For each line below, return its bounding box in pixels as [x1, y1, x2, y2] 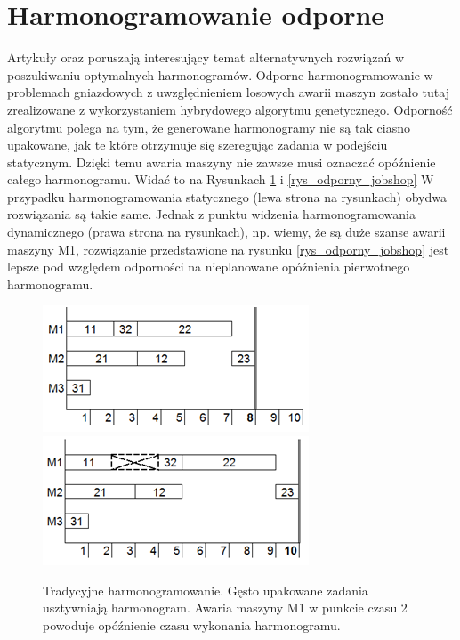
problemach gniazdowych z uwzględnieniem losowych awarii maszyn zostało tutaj [7, 83, 449, 101]
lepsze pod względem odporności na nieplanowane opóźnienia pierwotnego [7, 257, 410, 276]
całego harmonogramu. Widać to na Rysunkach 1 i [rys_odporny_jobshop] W [7, 170, 434, 189]
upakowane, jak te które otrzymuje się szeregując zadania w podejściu [7, 135, 388, 154]
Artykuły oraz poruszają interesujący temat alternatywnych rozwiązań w [7, 48, 405, 67]
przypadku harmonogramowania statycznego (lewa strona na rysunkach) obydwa [7, 187, 447, 206]
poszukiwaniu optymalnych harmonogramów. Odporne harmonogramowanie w [7, 65, 433, 84]
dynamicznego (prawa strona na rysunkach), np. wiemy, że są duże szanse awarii [7, 223, 446, 241]
